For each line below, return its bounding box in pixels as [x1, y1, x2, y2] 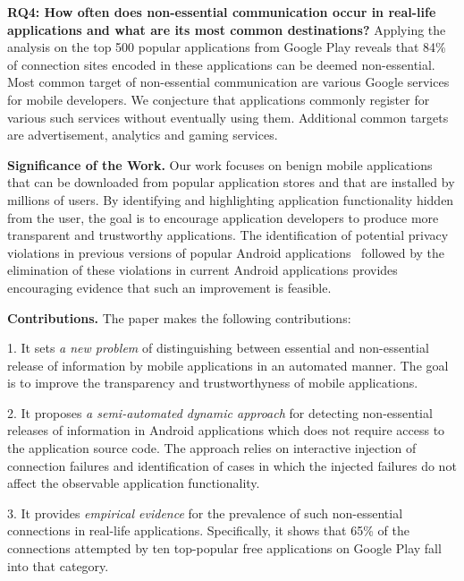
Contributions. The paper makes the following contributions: [7, 308, 351, 327]
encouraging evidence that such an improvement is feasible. [7, 278, 332, 296]
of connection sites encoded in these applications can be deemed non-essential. [7, 55, 435, 73]
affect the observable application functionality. [7, 474, 260, 492]
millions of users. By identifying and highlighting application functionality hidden [7, 190, 454, 209]
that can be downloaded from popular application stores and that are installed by [7, 173, 455, 192]
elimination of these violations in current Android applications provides [7, 261, 398, 279]
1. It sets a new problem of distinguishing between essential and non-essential [7, 338, 429, 357]
